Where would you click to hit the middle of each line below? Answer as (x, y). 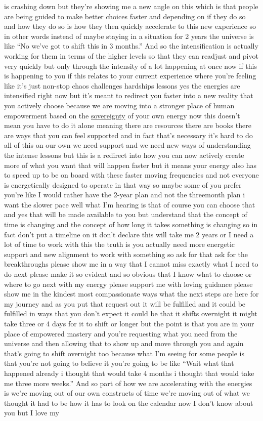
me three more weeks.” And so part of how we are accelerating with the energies (128, 383)
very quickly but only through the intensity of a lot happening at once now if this (131, 66)
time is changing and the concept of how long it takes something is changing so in (131, 224)
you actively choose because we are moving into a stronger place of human (119, 105)
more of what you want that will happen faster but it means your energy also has (130, 165)
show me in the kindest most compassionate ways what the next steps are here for (131, 294)
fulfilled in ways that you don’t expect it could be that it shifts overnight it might (131, 313)
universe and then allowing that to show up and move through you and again (124, 343)
